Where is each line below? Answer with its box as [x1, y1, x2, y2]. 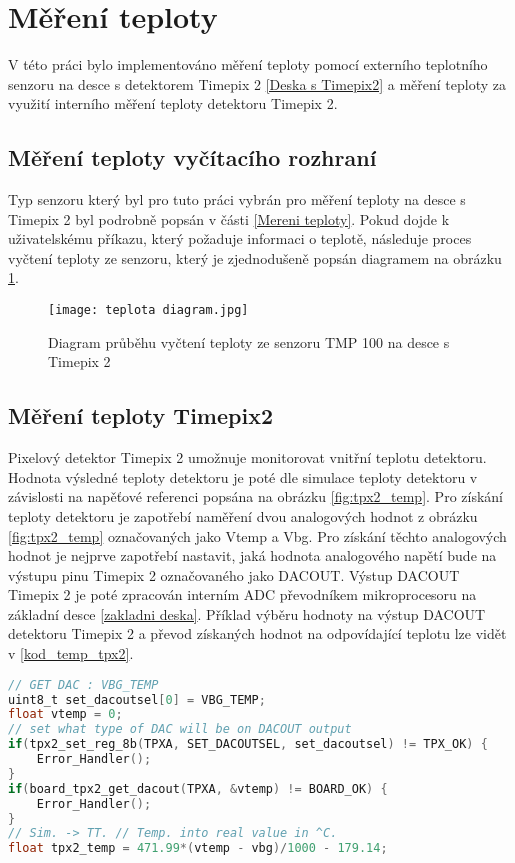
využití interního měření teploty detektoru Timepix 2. [8, 93, 338, 114]
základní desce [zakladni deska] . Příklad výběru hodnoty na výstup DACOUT [8, 603, 486, 624]
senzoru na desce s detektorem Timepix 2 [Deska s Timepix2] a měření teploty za [8, 73, 506, 94]
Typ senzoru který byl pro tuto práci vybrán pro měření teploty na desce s [8, 189, 466, 210]
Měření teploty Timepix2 [8, 400, 273, 431]
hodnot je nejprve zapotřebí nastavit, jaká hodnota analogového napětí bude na [8, 545, 497, 566]
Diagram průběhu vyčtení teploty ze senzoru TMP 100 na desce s [48, 331, 450, 352]
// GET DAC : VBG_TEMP [8, 677, 159, 692]
